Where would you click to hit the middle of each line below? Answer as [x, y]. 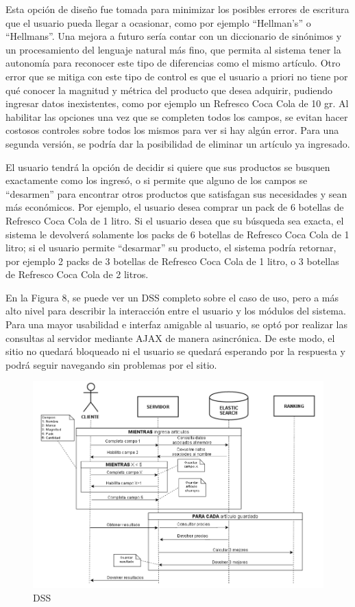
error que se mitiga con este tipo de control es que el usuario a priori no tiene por [177, 76]
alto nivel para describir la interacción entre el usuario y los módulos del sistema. [176, 311]
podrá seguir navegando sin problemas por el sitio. [111, 364]
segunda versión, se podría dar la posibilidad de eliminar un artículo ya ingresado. [178, 143]
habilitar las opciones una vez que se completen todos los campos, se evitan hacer [177, 116]
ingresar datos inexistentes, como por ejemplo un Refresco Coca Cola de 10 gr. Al [177, 103]
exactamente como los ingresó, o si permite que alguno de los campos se [157, 180]
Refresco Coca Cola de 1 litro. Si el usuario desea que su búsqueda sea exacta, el [175, 220]
